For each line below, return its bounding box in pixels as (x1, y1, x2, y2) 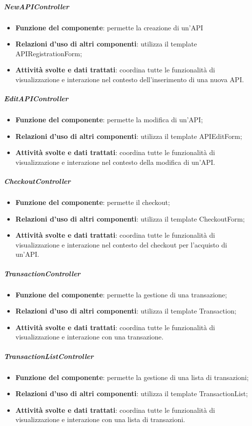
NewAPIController (4, 1, 69, 11)
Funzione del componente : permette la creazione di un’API (15, 22, 203, 32)
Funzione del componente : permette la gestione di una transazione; (15, 289, 227, 299)
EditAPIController (4, 93, 68, 104)
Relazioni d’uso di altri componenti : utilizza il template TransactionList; (15, 388, 248, 399)
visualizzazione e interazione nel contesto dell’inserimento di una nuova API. (15, 74, 244, 84)
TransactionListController (4, 351, 94, 361)
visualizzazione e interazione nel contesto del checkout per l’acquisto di (15, 239, 227, 249)
